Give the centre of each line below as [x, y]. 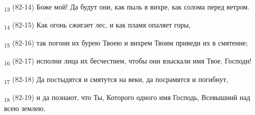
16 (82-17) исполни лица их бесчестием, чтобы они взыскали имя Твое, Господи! [128, 61]
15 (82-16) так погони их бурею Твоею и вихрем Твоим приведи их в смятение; [126, 43]
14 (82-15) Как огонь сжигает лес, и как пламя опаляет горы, [97, 25]
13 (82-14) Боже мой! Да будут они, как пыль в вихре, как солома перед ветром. [127, 7]
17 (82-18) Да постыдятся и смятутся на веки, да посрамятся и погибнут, [116, 79]
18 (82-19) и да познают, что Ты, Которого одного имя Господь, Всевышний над [127, 97]
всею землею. [25, 108]
